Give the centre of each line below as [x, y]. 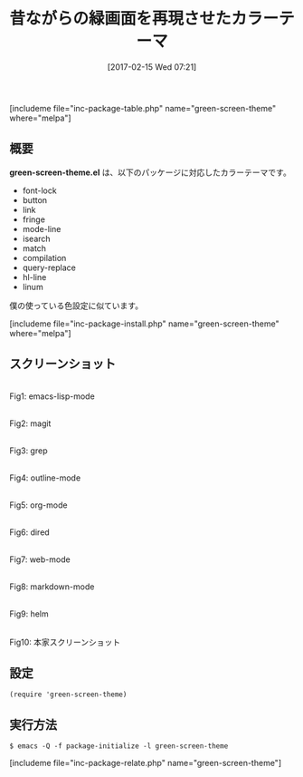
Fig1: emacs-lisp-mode [52, 396]
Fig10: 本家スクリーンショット [65, 642]
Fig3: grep [28, 451]
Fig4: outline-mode [45, 478]
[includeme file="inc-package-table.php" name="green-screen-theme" [143, 108]
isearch [37, 238]
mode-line [42, 228]
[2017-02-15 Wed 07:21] [152, 67]
